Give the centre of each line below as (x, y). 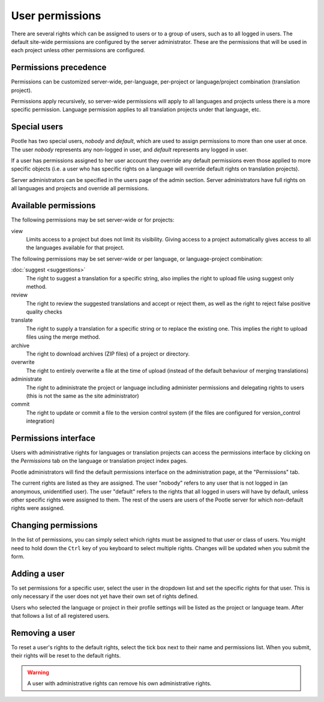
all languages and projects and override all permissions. (80, 189)
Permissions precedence (59, 68)
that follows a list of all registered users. (61, 616)
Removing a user (43, 633)
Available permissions (53, 206)
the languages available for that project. (75, 248)
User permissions (56, 16)
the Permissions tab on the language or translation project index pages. (100, 461)
